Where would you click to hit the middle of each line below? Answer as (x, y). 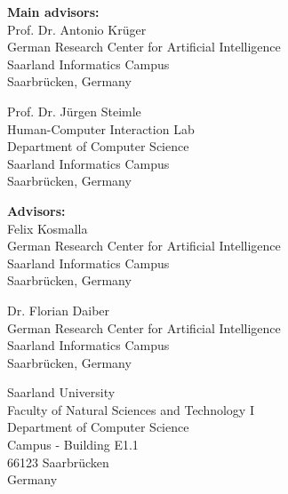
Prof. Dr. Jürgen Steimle (74, 111)
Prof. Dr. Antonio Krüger (77, 29)
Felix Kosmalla (48, 228)
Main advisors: (53, 12)
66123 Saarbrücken (58, 462)
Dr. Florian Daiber (59, 310)
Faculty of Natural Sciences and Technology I (131, 409)
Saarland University (61, 392)
